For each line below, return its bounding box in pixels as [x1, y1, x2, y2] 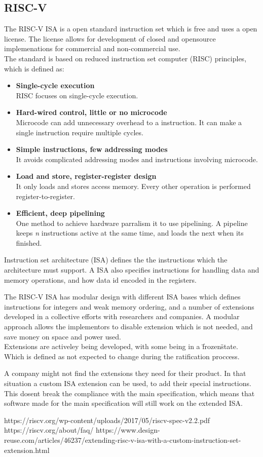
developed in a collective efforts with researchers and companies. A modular [4, 311, 240, 322]
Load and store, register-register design [16, 171, 157, 181]
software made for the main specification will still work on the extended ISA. [4, 398, 243, 408]
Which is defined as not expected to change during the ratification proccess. [4, 351, 240, 361]
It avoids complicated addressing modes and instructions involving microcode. [16, 154, 258, 164]
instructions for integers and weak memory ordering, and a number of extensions [4, 301, 254, 312]
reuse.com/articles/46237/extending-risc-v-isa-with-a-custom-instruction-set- [4, 434, 241, 445]
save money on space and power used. [4, 331, 121, 341]
